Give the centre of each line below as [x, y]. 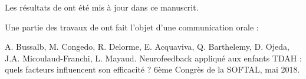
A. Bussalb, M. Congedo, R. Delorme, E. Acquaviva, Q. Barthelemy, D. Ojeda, [147, 47]
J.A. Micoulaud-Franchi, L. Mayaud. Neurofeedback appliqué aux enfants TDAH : [153, 58]
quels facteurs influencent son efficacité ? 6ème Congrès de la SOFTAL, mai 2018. [152, 69]
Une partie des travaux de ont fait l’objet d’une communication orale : [132, 27]
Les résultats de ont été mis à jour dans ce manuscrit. [102, 7]
